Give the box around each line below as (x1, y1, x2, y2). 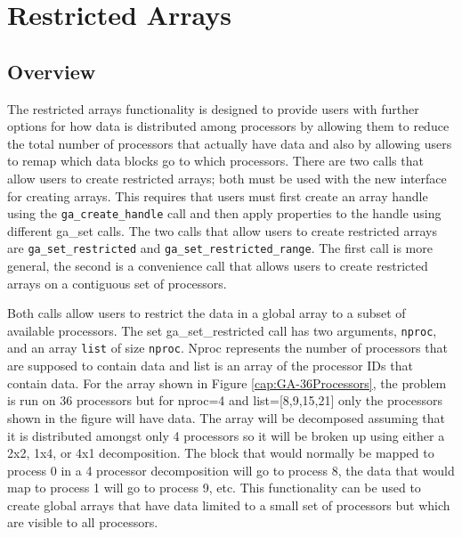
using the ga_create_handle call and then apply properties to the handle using (7, 204, 442, 223)
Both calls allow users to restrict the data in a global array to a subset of (7, 304, 406, 322)
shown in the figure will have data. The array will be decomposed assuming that (7, 408, 445, 427)
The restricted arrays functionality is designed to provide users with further (7, 99, 419, 118)
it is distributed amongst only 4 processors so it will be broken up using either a (7, 426, 445, 444)
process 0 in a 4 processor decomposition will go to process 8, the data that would (7, 460, 455, 479)
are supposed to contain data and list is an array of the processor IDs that (7, 356, 413, 375)
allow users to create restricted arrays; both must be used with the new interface (7, 168, 447, 187)
